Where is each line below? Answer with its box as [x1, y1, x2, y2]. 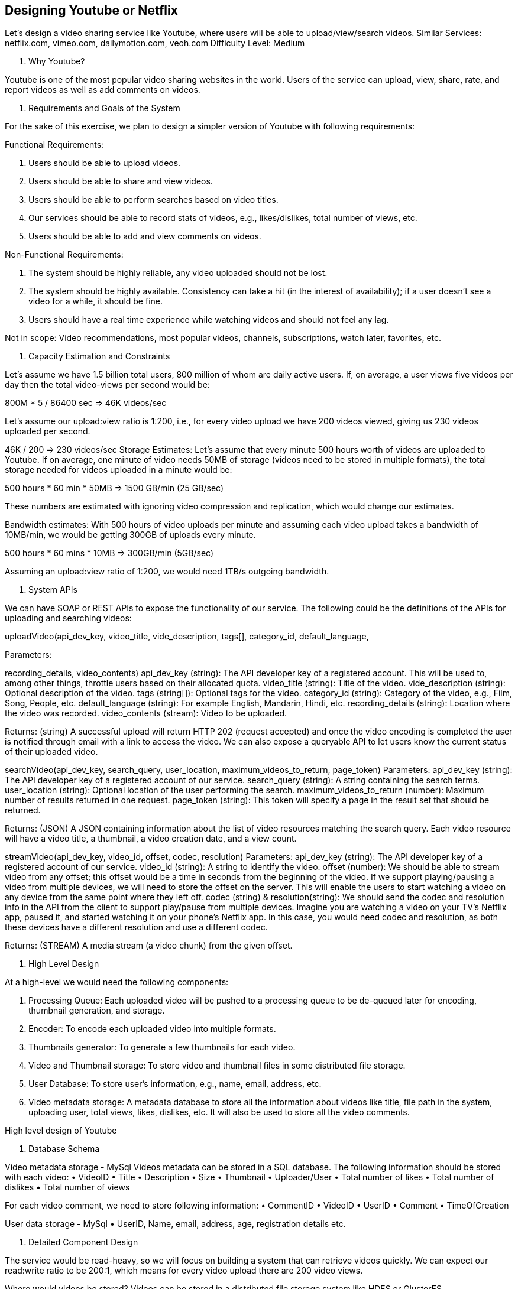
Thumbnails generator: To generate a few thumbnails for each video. [28, 1042, 296, 1053]
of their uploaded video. [5, 746, 98, 757]
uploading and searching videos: [5, 613, 132, 624]
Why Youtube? [28, 56, 85, 67]
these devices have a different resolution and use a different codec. [5, 922, 268, 933]
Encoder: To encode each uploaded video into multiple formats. [28, 1024, 276, 1034]
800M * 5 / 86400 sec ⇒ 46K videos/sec [5, 398, 167, 408]
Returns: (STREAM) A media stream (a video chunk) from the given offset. [5, 940, 293, 951]
